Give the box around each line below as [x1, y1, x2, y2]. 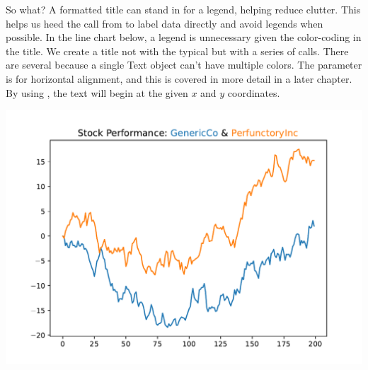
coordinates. [227, 85, 280, 100]
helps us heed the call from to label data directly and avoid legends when [6, 16, 323, 30]
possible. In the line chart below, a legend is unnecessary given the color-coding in [6, 30, 362, 45]
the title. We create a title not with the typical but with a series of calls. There [6, 43, 349, 58]
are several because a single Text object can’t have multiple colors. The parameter [6, 57, 362, 72]
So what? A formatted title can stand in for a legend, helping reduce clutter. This [6, 2, 361, 16]
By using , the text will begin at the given [6, 85, 188, 100]
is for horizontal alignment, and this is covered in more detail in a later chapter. [6, 71, 352, 86]
